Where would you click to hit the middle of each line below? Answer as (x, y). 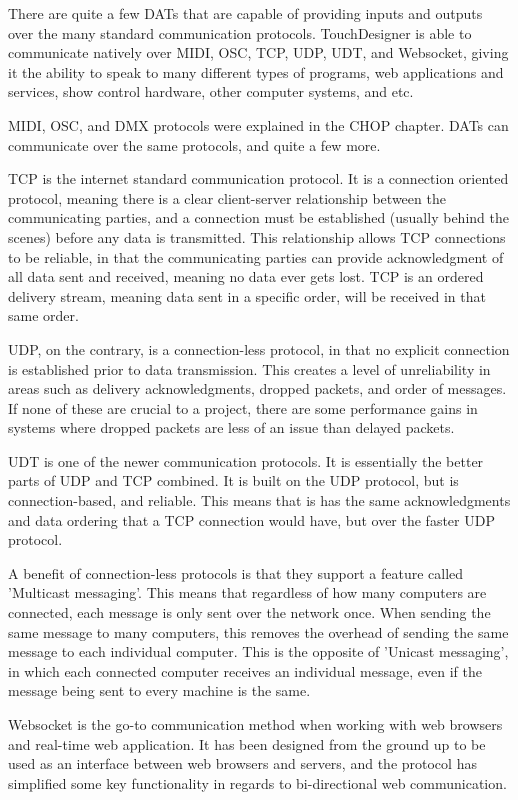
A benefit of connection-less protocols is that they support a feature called (236, 572)
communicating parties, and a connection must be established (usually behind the (258, 217)
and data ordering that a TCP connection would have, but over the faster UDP (251, 519)
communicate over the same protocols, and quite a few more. (194, 144)
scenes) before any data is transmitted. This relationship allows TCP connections (257, 236)
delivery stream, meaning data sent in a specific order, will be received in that (247, 295)
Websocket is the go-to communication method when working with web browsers (255, 724)
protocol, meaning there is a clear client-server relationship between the (227, 197)
